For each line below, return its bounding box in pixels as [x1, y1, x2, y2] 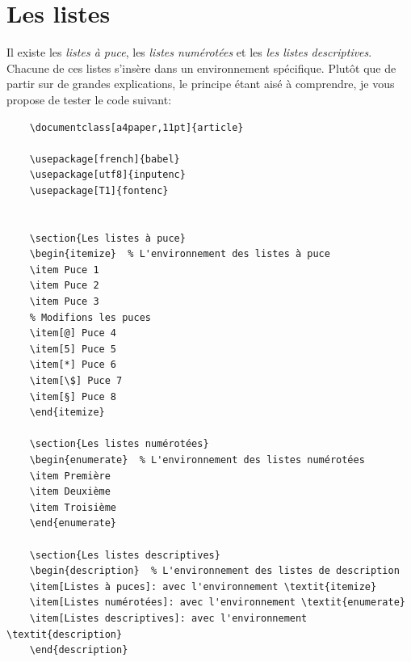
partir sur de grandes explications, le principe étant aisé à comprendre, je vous [6, 75, 395, 92]
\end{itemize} [29, 407, 105, 419]
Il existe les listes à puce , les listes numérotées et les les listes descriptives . [6, 44, 372, 61]
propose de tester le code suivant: [6, 91, 172, 108]
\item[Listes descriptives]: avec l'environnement [29, 612, 308, 624]
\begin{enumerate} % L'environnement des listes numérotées [29, 453, 365, 466]
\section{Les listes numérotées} [29, 438, 209, 450]
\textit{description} [6, 628, 123, 640]
